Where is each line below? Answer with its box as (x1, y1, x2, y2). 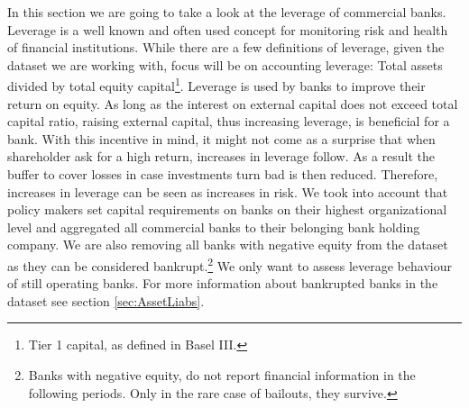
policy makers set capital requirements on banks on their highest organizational (7, 200, 447, 219)
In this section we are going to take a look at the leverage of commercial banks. (7, 3, 446, 21)
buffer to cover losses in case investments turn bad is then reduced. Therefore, (7, 165, 438, 183)
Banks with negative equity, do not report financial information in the (28, 366, 416, 384)
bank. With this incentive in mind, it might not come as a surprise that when (7, 129, 436, 148)
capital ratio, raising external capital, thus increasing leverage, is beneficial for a (7, 112, 450, 131)
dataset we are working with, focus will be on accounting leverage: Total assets (7, 55, 443, 74)
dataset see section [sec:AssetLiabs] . (7, 291, 205, 310)
